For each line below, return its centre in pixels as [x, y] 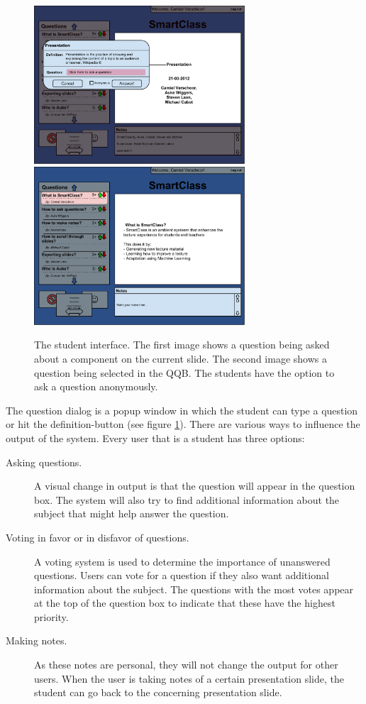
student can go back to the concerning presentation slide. [158, 692]
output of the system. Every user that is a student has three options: [155, 438]
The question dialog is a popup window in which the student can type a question [182, 410]
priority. [51, 616]
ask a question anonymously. [96, 386]
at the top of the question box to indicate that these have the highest [185, 603]
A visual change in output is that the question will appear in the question [195, 486]
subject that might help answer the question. [132, 513]
